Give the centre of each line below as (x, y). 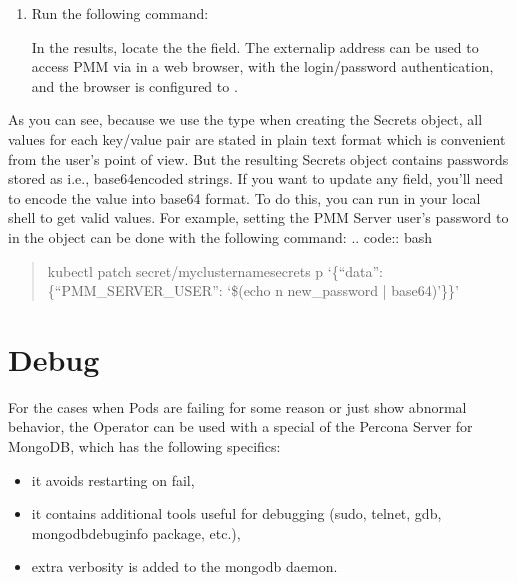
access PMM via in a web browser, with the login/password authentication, (262, 66)
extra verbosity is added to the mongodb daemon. (184, 566)
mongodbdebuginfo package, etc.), (136, 532)
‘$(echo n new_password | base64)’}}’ (343, 290)
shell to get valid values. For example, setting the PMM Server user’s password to (258, 217)
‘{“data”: (355, 270)
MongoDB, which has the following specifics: (144, 446)
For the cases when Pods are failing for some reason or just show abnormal (237, 406)
